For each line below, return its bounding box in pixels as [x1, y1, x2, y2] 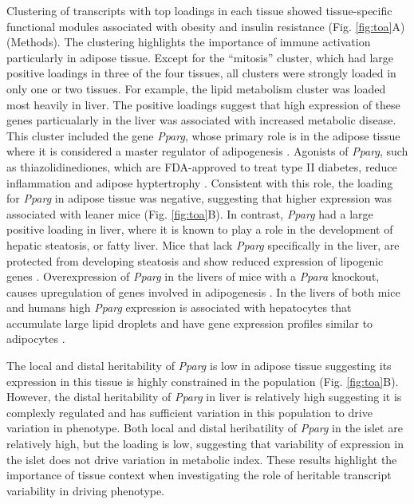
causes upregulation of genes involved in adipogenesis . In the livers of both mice [6, 283, 400, 300]
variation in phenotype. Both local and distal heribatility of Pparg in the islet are [6, 419, 403, 436]
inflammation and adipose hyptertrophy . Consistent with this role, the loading [6, 174, 393, 191]
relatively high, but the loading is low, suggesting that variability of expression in [6, 435, 404, 452]
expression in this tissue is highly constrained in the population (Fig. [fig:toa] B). [6, 372, 399, 389]
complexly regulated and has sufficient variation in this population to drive [6, 404, 373, 420]
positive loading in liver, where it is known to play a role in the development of [6, 221, 393, 238]
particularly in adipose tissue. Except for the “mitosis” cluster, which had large [6, 49, 394, 65]
